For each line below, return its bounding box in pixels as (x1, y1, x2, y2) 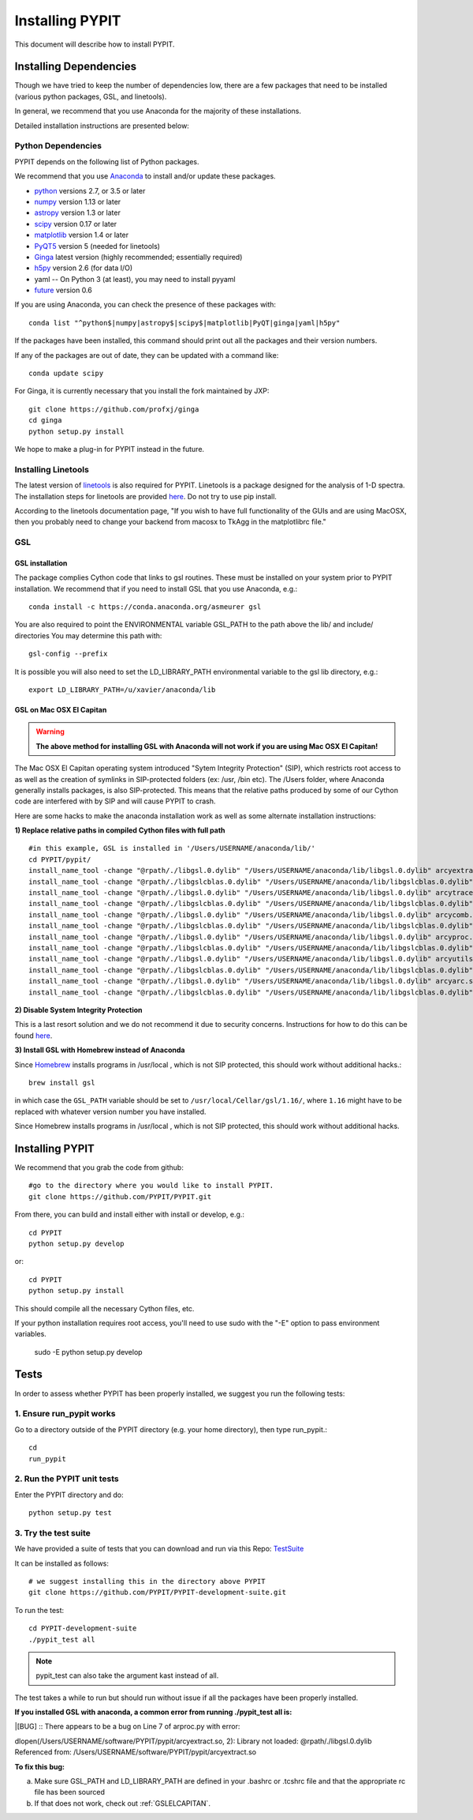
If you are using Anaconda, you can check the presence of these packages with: (14, 300, 276, 310)
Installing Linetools (14, 464, 90, 475)
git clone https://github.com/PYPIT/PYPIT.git (28, 1192, 212, 1201)
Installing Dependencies (14, 60, 137, 73)
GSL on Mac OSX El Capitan (14, 705, 107, 714)
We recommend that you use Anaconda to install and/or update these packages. (14, 171, 276, 181)
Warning (35, 727, 65, 736)
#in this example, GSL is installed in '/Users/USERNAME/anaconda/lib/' (28, 844, 315, 853)
